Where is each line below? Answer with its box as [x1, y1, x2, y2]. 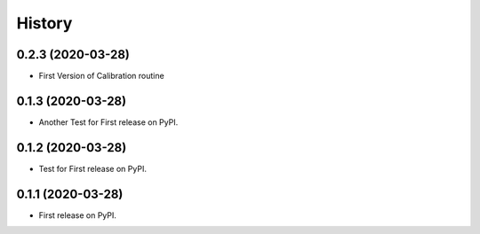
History [16, 13, 73, 33]
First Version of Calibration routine [38, 71, 164, 82]
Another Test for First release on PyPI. [38, 116, 179, 128]
